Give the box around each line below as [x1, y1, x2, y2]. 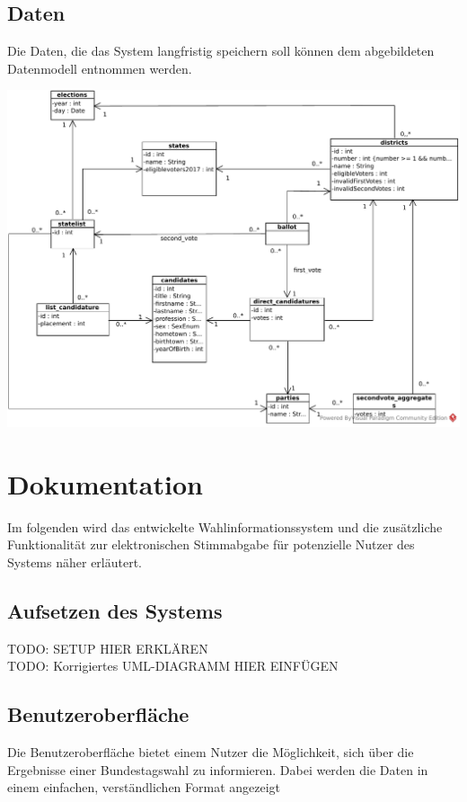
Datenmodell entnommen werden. [7, 58, 192, 77]
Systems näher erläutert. [7, 552, 142, 571]
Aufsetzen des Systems [7, 596, 223, 624]
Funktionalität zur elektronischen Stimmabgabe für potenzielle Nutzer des [7, 535, 415, 554]
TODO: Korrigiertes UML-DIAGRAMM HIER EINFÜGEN [7, 656, 339, 675]
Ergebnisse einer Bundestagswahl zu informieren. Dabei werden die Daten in [7, 760, 428, 779]
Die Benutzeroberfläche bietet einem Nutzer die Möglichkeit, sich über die [7, 743, 414, 762]
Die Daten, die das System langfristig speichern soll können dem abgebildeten [7, 41, 435, 60]
